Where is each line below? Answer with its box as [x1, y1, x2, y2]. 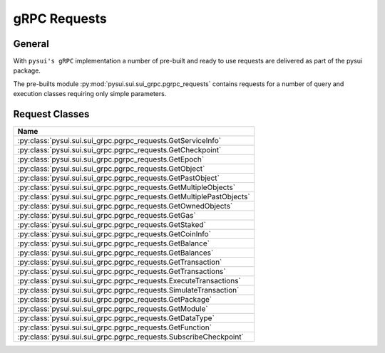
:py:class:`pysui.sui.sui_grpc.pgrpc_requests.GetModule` [17, 304, 208, 314]
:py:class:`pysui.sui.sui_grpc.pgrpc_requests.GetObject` [17, 164, 205, 174]
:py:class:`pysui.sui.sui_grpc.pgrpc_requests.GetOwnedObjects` [17, 201, 233, 211]
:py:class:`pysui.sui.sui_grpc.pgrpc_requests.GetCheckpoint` [17, 145, 222, 155]
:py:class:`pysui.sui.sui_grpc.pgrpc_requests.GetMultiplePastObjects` [17, 192, 250, 202]
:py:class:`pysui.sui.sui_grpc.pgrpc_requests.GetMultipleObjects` [17, 182, 235, 192]
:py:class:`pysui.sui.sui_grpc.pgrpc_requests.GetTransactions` [17, 267, 226, 277]
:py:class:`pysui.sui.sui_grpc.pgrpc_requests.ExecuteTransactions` [17, 276, 242, 286]
